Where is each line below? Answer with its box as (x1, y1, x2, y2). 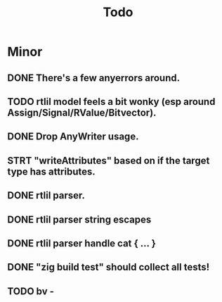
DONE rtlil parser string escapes (7, 213, 152, 225)
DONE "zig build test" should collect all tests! (7, 261, 210, 273)
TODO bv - (7, 285, 55, 297)
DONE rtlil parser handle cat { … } (7, 237, 157, 249)
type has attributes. (7, 165, 96, 177)
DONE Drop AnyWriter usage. (7, 131, 139, 143)
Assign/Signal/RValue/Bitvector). (7, 106, 157, 118)
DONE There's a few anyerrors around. (7, 72, 181, 84)
